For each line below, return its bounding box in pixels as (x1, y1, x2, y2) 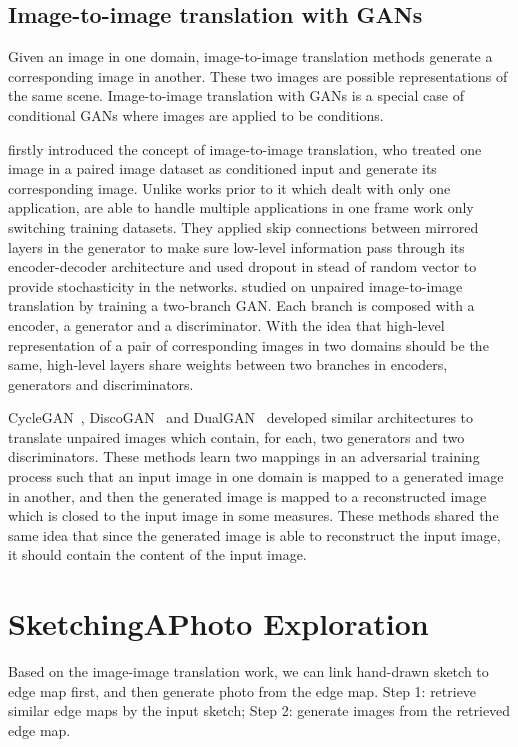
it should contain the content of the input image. (8, 544, 307, 565)
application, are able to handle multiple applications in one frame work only (8, 197, 474, 218)
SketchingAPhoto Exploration (8, 603, 429, 644)
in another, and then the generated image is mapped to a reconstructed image (8, 485, 487, 506)
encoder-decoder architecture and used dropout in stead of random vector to (8, 256, 477, 277)
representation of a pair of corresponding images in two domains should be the (8, 334, 489, 355)
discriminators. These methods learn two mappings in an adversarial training (8, 446, 480, 467)
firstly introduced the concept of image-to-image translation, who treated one (8, 138, 482, 159)
